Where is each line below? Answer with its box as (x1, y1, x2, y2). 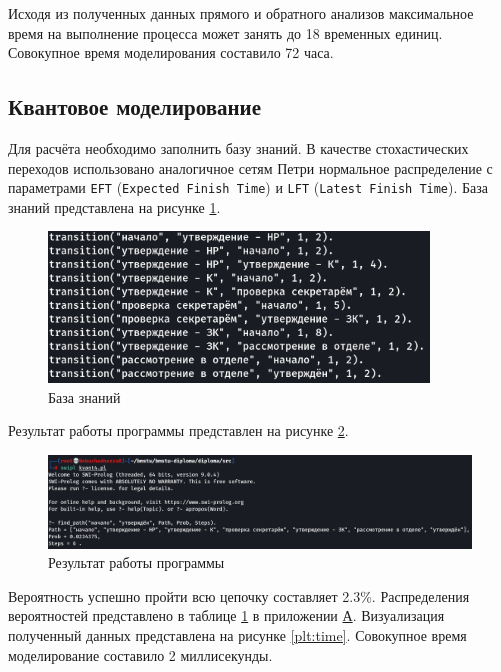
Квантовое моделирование (8, 91, 262, 122)
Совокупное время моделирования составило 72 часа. (8, 42, 334, 63)
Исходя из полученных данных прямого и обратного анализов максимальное (8, 3, 474, 23)
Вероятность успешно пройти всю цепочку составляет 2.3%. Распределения (8, 585, 470, 606)
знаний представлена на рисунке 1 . (8, 196, 221, 217)
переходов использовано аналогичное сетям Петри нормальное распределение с (8, 157, 493, 178)
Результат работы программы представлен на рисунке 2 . (8, 420, 349, 441)
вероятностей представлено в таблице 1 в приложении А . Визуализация (8, 605, 445, 626)
